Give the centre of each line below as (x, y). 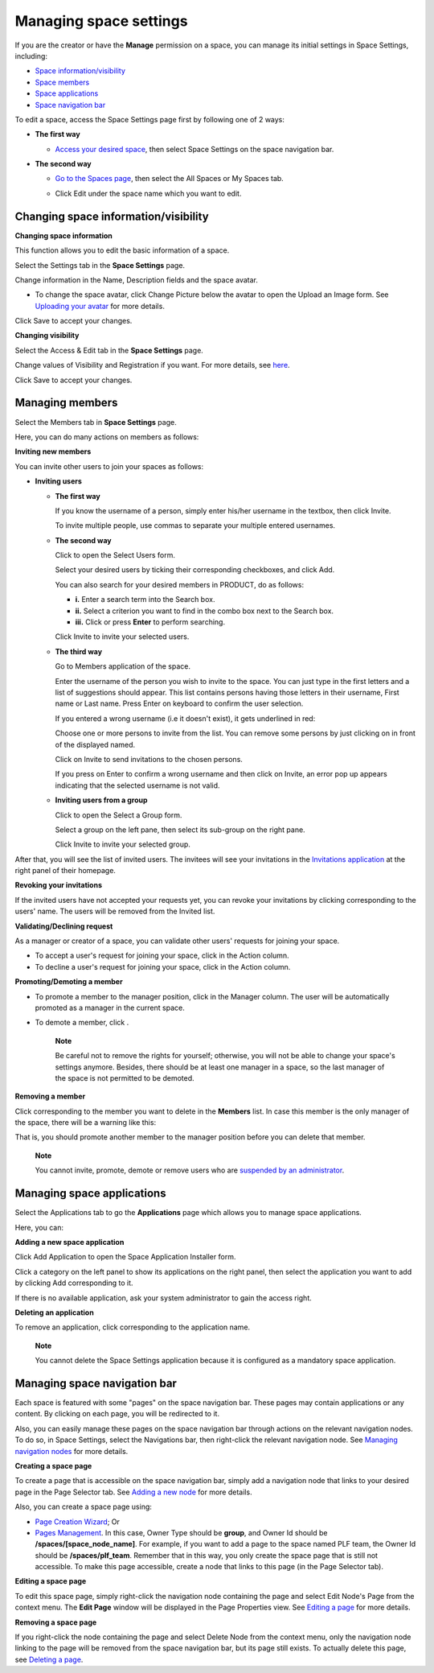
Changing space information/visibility (112, 216)
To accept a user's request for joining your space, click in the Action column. (162, 956)
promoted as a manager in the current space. (110, 1008)
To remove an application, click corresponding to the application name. (133, 1327)
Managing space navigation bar (96, 1383)
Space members (62, 82)
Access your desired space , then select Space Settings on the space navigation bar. (194, 149)
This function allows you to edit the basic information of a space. (122, 250)
